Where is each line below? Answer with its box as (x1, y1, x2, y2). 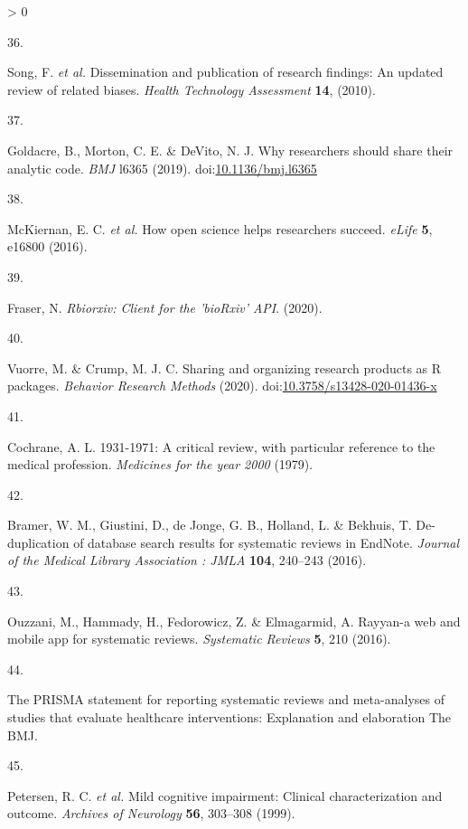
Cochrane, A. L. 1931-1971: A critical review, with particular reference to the (7, 437, 435, 456)
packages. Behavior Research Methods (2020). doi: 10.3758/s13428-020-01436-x (7, 376, 437, 395)
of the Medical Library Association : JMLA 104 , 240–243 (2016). (7, 551, 367, 570)
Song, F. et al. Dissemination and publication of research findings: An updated (7, 62, 444, 81)
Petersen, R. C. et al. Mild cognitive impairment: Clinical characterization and (7, 786, 443, 805)
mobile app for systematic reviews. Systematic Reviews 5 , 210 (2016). (7, 629, 391, 648)
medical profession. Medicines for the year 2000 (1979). (7, 455, 314, 474)
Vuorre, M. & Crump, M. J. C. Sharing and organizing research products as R (7, 358, 442, 377)
